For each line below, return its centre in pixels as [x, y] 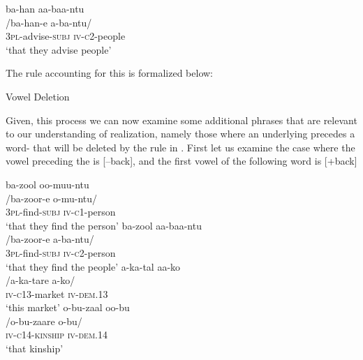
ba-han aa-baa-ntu [45, 8]
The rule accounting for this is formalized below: [109, 73]
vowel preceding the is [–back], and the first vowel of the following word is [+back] [181, 161]
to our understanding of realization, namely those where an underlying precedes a [180, 134]
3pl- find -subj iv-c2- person [61, 252]
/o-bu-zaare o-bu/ [44, 321]
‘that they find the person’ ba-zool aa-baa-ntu [104, 225]
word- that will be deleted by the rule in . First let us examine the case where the [180, 147]
